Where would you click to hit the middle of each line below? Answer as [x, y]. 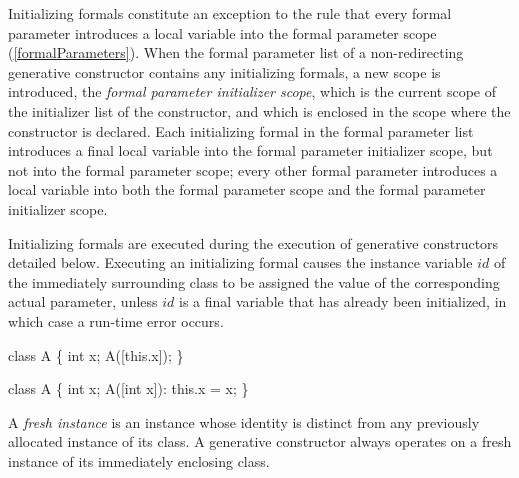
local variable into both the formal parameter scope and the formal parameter [247, 189]
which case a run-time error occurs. [116, 320]
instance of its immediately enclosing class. [139, 460]
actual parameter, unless [83, 301]
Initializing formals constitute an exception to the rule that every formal [230, 13]
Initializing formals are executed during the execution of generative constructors [253, 242]
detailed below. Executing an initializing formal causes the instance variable [240, 262]
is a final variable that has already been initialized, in [343, 301]
